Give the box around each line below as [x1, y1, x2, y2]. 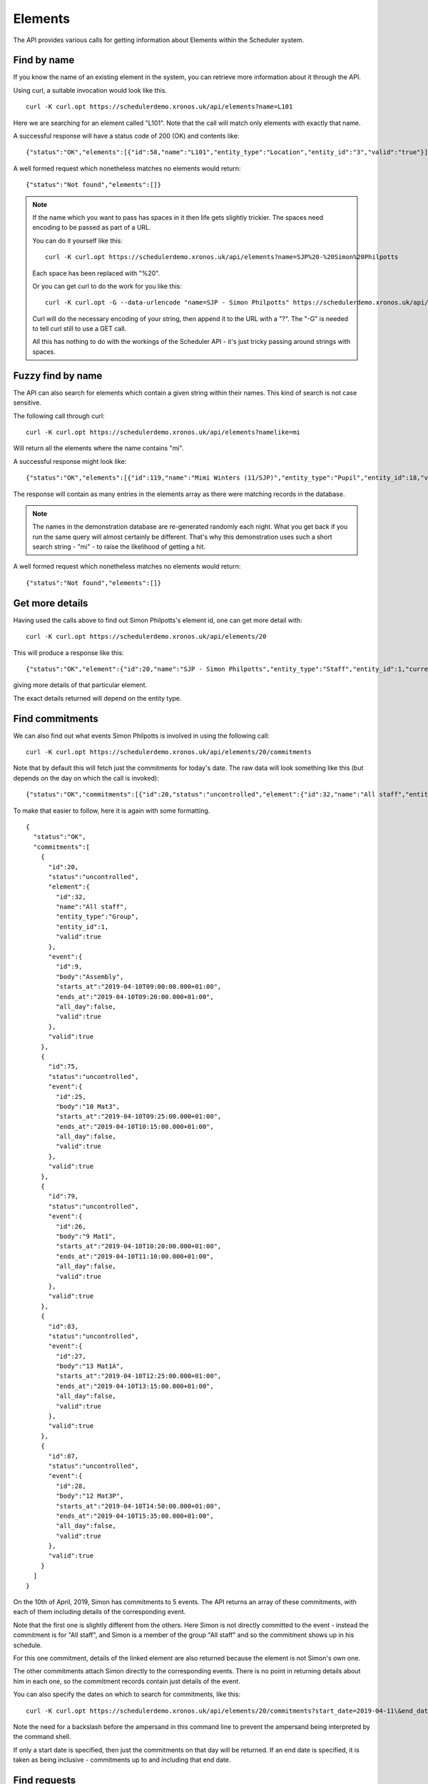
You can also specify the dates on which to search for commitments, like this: [13, 1690, 241, 1698]
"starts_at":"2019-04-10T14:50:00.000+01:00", [56, 1502, 222, 1510]
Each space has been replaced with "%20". [32, 268, 160, 278]
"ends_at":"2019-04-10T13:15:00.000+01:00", [56, 1382, 214, 1390]
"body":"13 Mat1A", [56, 1362, 124, 1370]
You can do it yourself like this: [32, 236, 123, 245]
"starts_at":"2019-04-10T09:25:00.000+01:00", [56, 1113, 222, 1120]
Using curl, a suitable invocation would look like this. [13, 86, 168, 94]
